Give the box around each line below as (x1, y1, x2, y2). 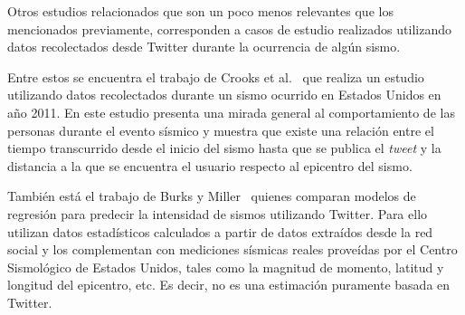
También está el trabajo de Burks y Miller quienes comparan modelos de (7, 186, 416, 205)
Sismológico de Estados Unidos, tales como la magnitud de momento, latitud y (7, 257, 444, 276)
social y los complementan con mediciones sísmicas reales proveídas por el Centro (7, 240, 458, 259)
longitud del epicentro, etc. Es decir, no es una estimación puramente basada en (7, 275, 451, 294)
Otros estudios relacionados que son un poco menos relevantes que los (7, 2, 394, 20)
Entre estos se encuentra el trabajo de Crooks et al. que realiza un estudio (7, 67, 424, 86)
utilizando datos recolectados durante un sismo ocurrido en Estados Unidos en (7, 85, 441, 104)
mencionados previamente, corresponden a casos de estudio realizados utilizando (7, 19, 451, 38)
